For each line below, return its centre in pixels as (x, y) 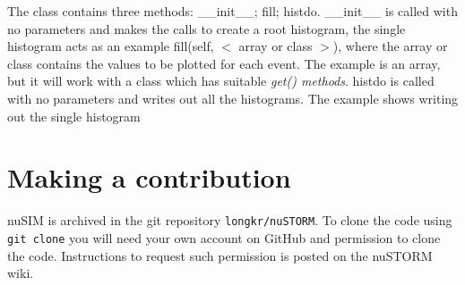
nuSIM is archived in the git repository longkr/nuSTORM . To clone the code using (230, 220)
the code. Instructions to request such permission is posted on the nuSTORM (220, 255)
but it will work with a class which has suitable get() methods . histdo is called (221, 81)
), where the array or (390, 46)
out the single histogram (74, 116)
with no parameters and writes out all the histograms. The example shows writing (233, 98)
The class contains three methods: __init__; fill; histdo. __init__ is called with (232, 11)
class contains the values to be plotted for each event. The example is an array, (224, 63)
